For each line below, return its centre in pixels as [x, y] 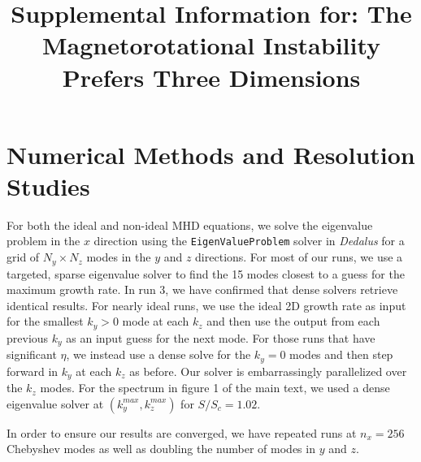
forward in [33, 371]
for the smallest [45, 321]
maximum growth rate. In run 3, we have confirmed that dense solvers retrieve [202, 289]
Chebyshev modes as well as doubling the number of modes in [161, 449]
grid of [23, 257]
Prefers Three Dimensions [211, 77]
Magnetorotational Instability [211, 45]
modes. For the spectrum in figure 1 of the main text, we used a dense [215, 388]
